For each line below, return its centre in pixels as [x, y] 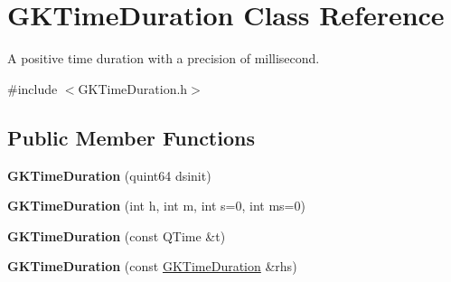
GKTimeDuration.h [133, 88]
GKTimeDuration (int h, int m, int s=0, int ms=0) [156, 206]
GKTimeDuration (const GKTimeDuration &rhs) [152, 266]
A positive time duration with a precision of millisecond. [164, 58]
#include [33, 88]
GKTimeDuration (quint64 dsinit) [109, 175]
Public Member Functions [131, 137]
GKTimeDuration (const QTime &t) [117, 235]
